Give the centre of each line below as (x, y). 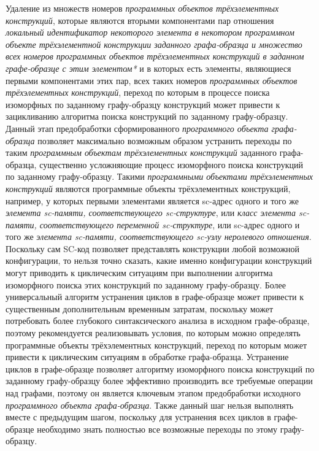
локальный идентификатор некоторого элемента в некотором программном (150, 32)
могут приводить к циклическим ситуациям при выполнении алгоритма (139, 273)
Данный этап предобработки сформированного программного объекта (137, 128)
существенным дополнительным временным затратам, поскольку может (140, 308)
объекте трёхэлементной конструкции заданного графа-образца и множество (154, 44)
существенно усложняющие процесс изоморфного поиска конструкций (171, 164)
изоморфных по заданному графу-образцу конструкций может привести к (143, 104)
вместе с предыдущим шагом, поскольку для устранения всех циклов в (138, 417)
